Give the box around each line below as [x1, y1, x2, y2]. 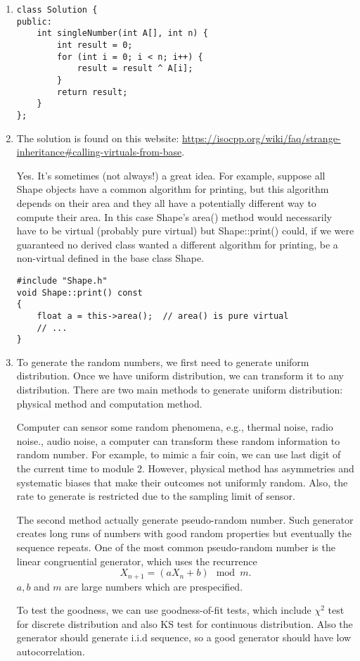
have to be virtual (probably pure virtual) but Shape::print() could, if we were [16, 223, 354, 238]
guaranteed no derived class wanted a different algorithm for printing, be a [16, 237, 338, 251]
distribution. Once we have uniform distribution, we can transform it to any [16, 368, 344, 383]
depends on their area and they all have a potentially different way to [16, 195, 316, 210]
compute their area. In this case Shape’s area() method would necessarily [16, 209, 332, 224]
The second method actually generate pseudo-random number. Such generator [16, 512, 354, 527]
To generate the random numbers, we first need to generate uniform [16, 354, 309, 369]
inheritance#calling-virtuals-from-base [16, 144, 182, 159]
